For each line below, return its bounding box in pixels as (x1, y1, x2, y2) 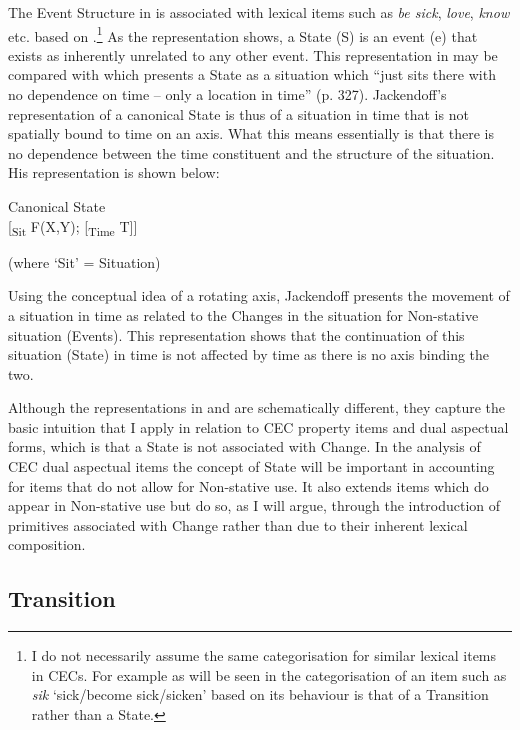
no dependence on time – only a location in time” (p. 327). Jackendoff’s (8, 84, 447, 105)
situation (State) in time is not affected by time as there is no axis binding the (8, 344, 490, 365)
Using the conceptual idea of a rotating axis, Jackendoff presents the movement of (8, 285, 510, 306)
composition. (8, 534, 86, 555)
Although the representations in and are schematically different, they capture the (8, 397, 506, 418)
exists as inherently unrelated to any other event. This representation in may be (8, 44, 498, 65)
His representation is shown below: (8, 162, 220, 183)
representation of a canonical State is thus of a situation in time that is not (8, 103, 469, 124)
